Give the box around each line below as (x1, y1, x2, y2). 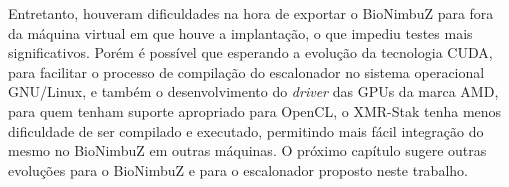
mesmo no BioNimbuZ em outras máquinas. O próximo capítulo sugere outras (8, 140, 487, 161)
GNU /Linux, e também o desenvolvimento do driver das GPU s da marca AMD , (8, 81, 499, 102)
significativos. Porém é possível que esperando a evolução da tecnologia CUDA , (8, 42, 493, 63)
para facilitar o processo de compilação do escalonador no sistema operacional (8, 61, 485, 82)
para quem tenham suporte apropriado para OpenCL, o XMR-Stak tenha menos (8, 100, 502, 121)
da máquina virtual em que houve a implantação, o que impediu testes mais (8, 22, 473, 43)
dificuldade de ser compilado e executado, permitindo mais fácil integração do (8, 120, 484, 141)
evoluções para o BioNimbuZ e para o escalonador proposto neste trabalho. (8, 159, 468, 180)
